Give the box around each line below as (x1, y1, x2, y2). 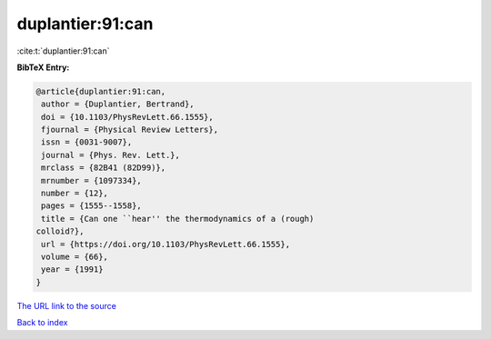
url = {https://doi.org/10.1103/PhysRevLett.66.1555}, (41, 239, 291, 249)
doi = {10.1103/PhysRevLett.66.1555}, (41, 112, 214, 122)
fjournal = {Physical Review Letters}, (41, 125, 218, 135)
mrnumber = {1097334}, (41, 175, 143, 185)
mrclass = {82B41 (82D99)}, (41, 163, 166, 173)
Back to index (16, 317, 68, 328)
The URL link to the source (16, 300, 117, 311)
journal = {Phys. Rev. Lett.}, (41, 150, 181, 160)
